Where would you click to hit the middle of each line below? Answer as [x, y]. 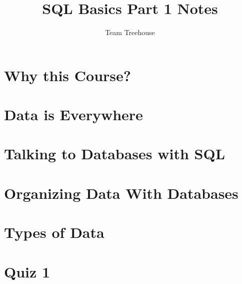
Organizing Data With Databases [121, 193]
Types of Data [54, 232]
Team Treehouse [130, 32]
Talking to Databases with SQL [115, 154]
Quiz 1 [27, 271]
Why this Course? [67, 75]
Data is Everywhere [73, 114]
